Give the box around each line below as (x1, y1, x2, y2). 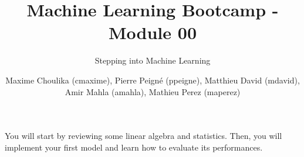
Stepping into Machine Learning (94, 54, 211, 67)
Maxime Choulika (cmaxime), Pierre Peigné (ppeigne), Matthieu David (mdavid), (5, 74, 300, 86)
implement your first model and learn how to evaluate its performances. (5, 141, 263, 153)
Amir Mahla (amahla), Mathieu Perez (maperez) (65, 85, 241, 97)
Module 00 (109, 20, 197, 44)
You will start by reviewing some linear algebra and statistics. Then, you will (5, 130, 282, 142)
